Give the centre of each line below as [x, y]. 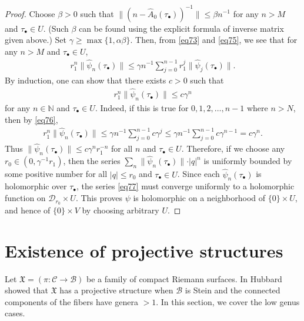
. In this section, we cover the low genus [228, 301]
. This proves [99, 198]
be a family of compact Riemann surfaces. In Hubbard [184, 278]
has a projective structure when [116, 290]
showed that [26, 290]
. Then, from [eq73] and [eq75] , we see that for [214, 40]
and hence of [28, 210]
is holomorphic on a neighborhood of [199, 198]
